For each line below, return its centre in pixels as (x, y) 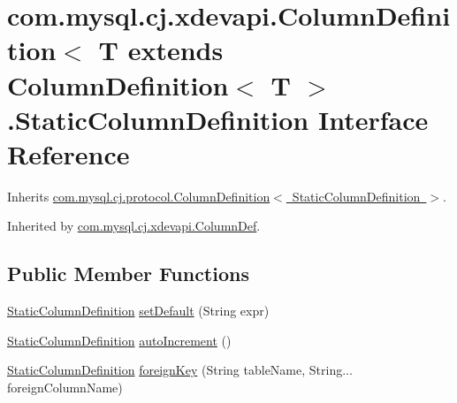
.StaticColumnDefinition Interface (218, 119)
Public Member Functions (128, 274)
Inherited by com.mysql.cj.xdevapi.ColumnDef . (134, 226)
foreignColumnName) (65, 388)
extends (175, 50)
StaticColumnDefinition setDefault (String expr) (138, 311)
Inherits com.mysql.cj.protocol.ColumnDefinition (139, 196)
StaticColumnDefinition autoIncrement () (119, 340)
